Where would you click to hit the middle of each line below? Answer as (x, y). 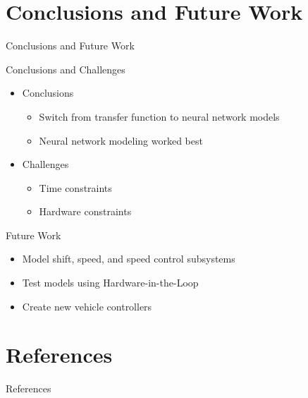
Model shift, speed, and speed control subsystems (129, 259)
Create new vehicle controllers (87, 306)
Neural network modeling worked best (121, 140)
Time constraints (75, 187)
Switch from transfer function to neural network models (159, 116)
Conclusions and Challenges (66, 69)
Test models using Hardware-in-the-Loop (110, 283)
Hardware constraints (85, 211)
